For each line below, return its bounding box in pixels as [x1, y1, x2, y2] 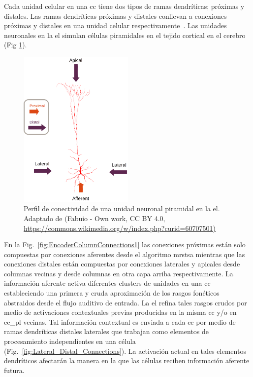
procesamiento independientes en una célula [4, 336, 136, 346]
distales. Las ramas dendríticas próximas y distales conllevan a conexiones [4, 10, 227, 21]
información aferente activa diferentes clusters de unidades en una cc [4, 278, 211, 288]
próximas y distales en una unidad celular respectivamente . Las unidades [4, 20, 227, 31]
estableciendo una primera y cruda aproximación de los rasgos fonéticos [4, 288, 220, 298]
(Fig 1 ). [4, 39, 27, 50]
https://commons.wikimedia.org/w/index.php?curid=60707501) [24, 223, 216, 233]
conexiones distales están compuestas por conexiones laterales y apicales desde [4, 259, 240, 269]
